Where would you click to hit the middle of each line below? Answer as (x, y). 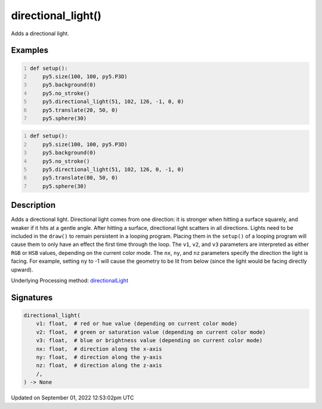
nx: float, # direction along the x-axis (99, 349)
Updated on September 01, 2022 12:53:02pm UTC (72, 398)
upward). (22, 269)
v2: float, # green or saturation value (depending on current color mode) (151, 332)
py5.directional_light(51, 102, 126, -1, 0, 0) (113, 102)
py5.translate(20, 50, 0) (80, 110)
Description (33, 205)
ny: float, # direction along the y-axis (99, 357)
